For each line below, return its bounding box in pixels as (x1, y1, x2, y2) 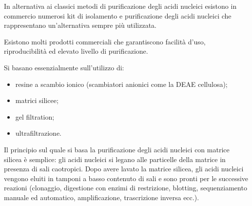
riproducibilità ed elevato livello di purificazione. (4, 46, 148, 56)
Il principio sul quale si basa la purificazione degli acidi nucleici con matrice (4, 144, 230, 154)
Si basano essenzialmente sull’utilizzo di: (4, 62, 124, 72)
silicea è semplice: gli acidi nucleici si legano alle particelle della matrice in (4, 154, 226, 164)
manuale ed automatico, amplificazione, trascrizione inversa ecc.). (4, 192, 199, 202)
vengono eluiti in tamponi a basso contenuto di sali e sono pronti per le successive (4, 173, 249, 183)
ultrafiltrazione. (15, 128, 62, 138)
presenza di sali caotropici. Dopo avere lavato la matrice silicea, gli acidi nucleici (4, 164, 244, 174)
